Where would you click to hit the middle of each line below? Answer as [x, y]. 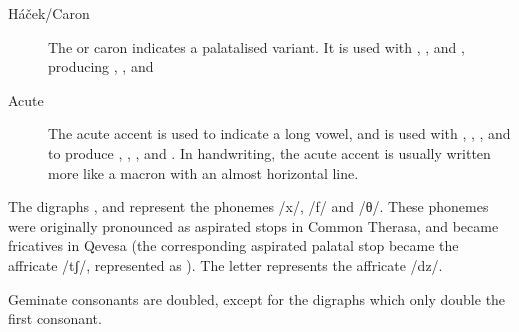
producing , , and [101, 66]
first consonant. [55, 318]
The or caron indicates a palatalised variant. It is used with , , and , [256, 46]
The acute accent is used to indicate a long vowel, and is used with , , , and [279, 133]
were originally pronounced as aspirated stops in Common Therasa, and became [253, 225]
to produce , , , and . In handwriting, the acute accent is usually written [269, 152]
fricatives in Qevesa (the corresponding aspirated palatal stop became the [233, 245]
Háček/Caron [49, 13]
